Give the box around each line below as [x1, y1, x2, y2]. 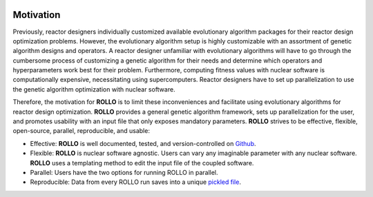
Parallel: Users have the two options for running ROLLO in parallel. [30, 168, 218, 176]
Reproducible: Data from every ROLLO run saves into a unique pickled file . [30, 178, 242, 186]
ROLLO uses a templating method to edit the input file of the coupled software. [30, 158, 254, 167]
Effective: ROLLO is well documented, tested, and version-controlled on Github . [30, 139, 256, 147]
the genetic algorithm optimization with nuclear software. [12, 85, 175, 93]
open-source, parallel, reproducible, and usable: [12, 127, 150, 135]
